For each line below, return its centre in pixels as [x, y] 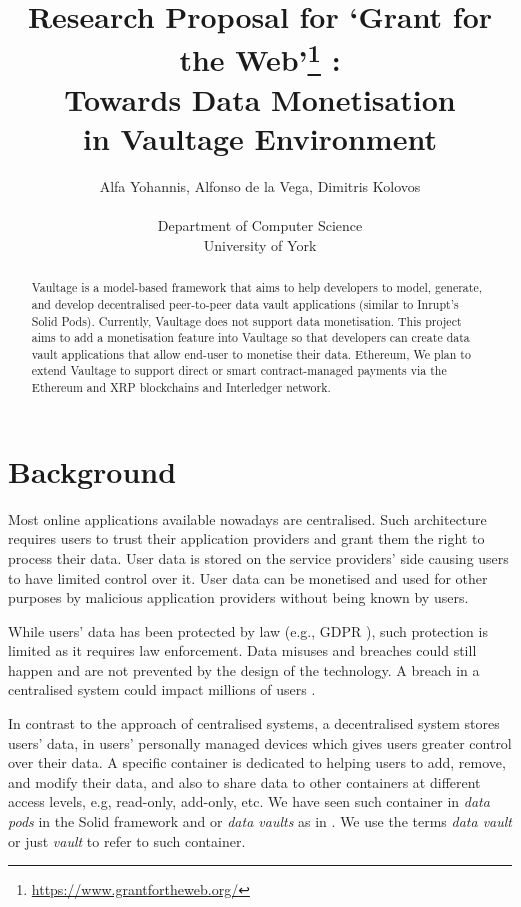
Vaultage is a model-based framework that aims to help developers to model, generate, [257, 287]
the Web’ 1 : [260, 57]
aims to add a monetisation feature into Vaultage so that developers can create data [250, 337]
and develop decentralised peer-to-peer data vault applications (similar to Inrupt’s [245, 303]
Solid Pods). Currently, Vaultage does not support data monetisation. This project [246, 320]
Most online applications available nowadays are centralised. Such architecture [247, 518]
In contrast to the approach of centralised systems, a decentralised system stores [254, 723]
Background [92, 470]
